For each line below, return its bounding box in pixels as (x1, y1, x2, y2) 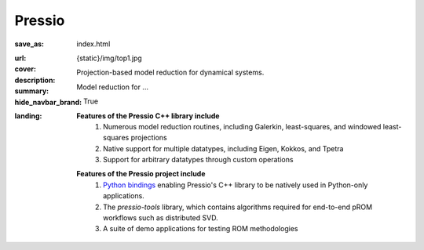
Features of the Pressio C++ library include (76, 111, 220, 121)
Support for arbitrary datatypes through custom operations (103, 155, 294, 165)
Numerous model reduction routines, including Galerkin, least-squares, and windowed (103, 121, 382, 131)
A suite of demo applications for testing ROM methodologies (103, 224, 298, 234)
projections (130, 133, 168, 143)
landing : (14, 111, 42, 121)
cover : (14, 64, 37, 74)
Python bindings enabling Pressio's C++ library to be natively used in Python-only (103, 180, 368, 190)
